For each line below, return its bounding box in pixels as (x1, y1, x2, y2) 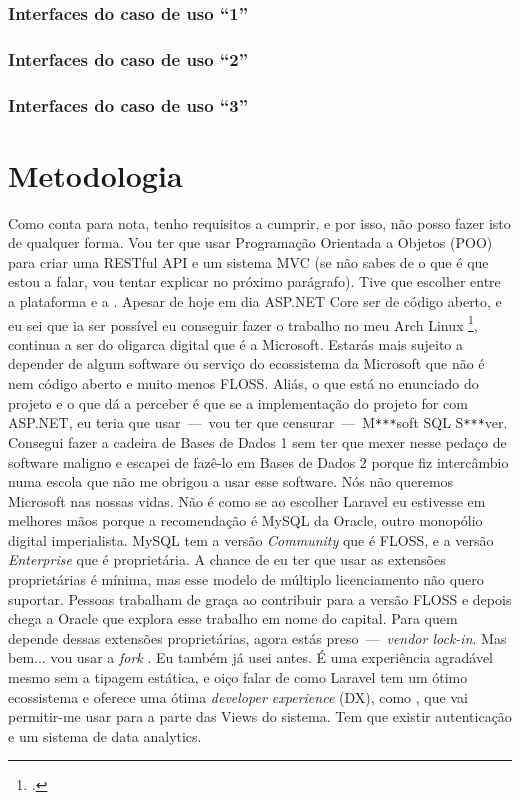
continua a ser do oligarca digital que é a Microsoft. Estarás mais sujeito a (8, 333, 464, 354)
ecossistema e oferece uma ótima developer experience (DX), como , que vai (8, 686, 468, 707)
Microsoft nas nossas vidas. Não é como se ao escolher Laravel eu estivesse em (8, 490, 486, 511)
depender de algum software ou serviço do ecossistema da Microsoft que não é (8, 353, 485, 374)
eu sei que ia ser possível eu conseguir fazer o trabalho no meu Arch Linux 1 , (8, 311, 478, 335)
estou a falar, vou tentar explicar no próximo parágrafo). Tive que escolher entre (8, 271, 501, 292)
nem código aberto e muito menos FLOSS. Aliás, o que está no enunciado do (8, 373, 479, 394)
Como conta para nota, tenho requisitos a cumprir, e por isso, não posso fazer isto (8, 212, 511, 233)
